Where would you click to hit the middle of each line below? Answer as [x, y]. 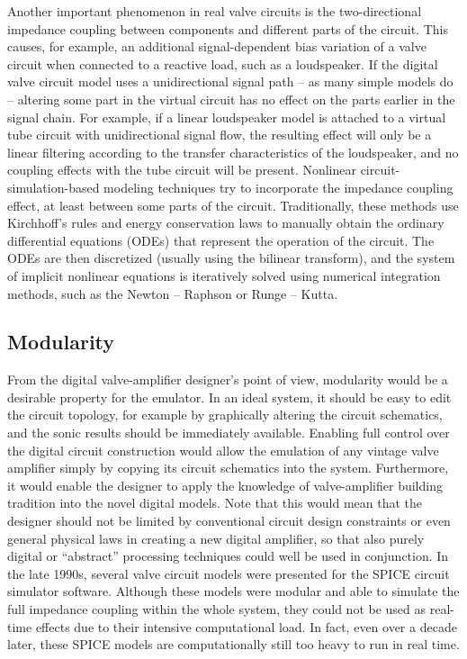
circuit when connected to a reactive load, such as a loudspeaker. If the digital [223, 63]
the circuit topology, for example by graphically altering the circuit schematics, [225, 415]
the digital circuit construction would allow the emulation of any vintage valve [223, 450]
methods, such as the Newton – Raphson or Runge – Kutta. [173, 293]
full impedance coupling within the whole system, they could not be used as [217, 609]
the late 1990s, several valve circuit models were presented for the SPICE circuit [229, 573]
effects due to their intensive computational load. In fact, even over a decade [246, 626]
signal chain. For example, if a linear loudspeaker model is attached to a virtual [227, 117]
